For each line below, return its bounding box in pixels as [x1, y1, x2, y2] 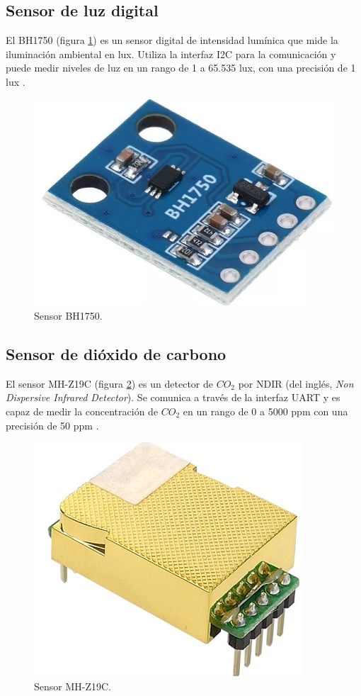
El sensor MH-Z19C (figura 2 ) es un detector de [6, 376, 213, 391]
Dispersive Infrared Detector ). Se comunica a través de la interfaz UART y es [6, 390, 340, 405]
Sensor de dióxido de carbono [6, 342, 227, 364]
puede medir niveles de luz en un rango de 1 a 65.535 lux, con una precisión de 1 [6, 60, 356, 75]
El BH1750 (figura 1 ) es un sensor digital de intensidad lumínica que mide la [6, 33, 338, 47]
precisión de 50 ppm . [6, 417, 99, 432]
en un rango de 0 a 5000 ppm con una [183, 403, 348, 418]
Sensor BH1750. [34, 308, 103, 322]
